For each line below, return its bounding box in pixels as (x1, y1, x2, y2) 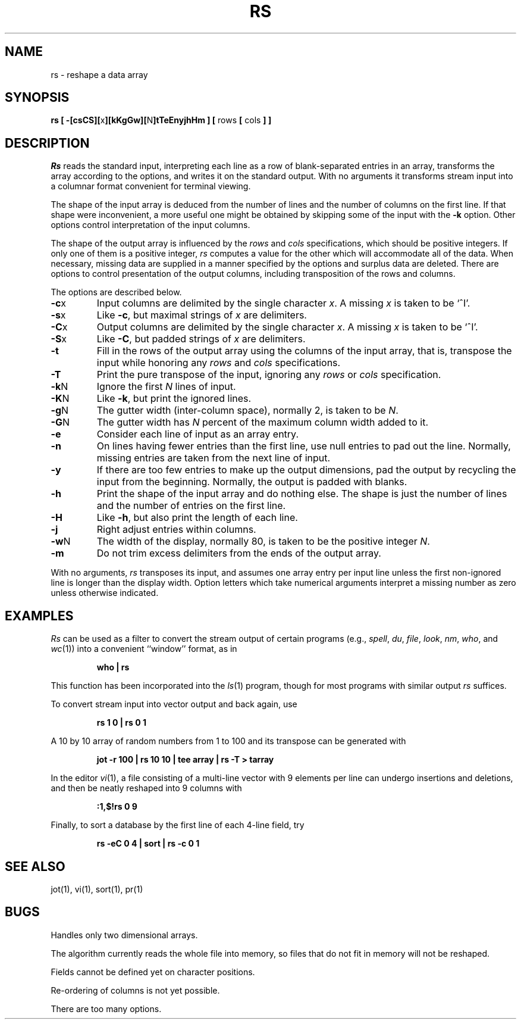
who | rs (96, 662, 130, 673)
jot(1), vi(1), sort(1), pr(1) (51, 883, 143, 894)
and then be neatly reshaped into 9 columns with (51, 783, 242, 794)
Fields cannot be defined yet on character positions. (51, 966, 255, 977)
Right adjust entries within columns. (96, 523, 256, 536)
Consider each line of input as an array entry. (96, 428, 299, 441)
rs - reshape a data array (51, 69, 148, 80)
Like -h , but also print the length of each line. (96, 511, 298, 524)
